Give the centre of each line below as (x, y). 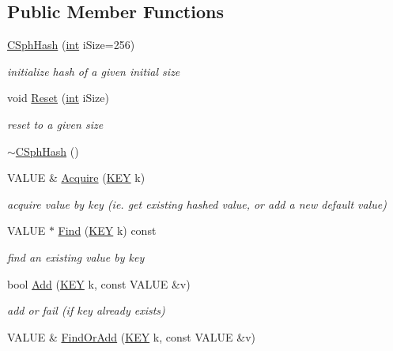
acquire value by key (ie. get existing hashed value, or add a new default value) (197, 204)
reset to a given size (55, 124)
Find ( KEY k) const (107, 230)
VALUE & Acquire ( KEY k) (76, 177)
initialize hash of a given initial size (94, 71)
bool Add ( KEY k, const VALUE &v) (99, 283)
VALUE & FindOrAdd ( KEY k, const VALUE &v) (132, 336)
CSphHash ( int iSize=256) (71, 45)
